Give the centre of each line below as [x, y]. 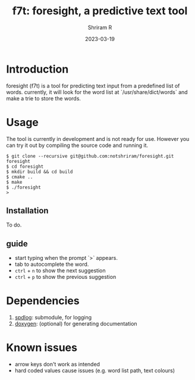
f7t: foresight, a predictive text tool [100, 11]
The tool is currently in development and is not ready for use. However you [98, 139]
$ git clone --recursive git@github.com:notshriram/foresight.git [90, 156]
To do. [14, 225]
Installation [27, 211]
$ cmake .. [20, 177]
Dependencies [43, 301]
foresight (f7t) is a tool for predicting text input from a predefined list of [93, 86]
